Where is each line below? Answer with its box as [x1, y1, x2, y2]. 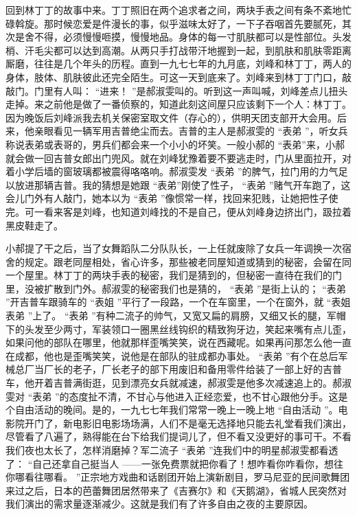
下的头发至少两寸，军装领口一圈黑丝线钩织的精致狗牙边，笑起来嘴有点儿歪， [5, 321, 352, 336]
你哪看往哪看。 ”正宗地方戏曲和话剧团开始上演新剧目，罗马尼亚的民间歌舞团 [5, 470, 350, 484]
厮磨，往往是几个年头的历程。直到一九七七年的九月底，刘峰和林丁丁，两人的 [5, 56, 352, 71]
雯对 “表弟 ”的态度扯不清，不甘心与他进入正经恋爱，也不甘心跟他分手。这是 [5, 389, 348, 403]
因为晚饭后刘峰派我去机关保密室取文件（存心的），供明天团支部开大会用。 [5, 110, 337, 124]
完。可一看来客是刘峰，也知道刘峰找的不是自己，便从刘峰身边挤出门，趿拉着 [5, 204, 352, 218]
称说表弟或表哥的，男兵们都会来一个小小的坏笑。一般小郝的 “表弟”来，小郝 [5, 137, 345, 151]
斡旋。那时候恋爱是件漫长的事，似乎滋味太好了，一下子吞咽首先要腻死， [14, 16, 342, 30]
